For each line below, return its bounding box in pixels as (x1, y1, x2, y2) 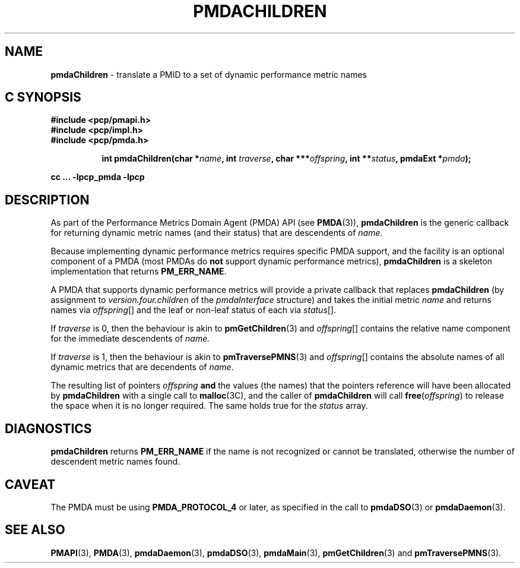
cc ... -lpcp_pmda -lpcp (50, 172, 145, 182)
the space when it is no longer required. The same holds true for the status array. (50, 400, 368, 411)
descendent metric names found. (50, 456, 180, 467)
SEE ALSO (5, 522, 65, 538)
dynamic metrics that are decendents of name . (50, 362, 234, 373)
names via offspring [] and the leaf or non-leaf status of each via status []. (50, 305, 337, 315)
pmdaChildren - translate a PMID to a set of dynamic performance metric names (50, 69, 367, 80)
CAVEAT (5, 477, 56, 492)
